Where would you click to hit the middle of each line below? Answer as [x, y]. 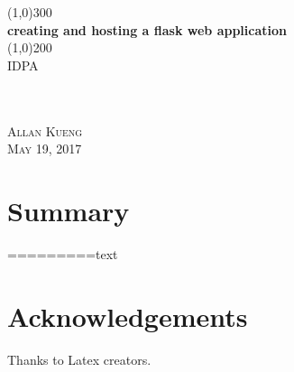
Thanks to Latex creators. [79, 359]
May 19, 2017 [45, 149]
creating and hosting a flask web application [147, 29]
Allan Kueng [45, 130]
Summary [69, 210]
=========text [63, 253]
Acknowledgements [128, 316]
